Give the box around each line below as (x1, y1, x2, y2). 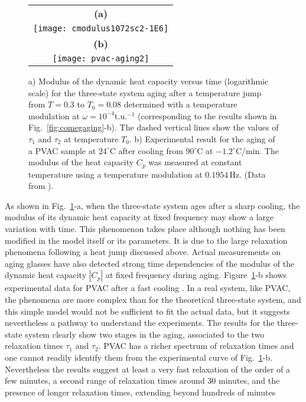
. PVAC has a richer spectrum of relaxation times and (98, 339, 294, 352)
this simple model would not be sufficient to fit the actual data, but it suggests (5, 305, 290, 317)
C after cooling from (109, 144, 183, 156)
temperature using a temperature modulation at (28, 168, 203, 180)
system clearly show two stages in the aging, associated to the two (25, 328, 265, 340)
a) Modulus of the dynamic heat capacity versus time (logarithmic (28, 75, 269, 87)
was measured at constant (148, 156, 242, 168)
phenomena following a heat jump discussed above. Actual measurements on (5, 246, 281, 258)
